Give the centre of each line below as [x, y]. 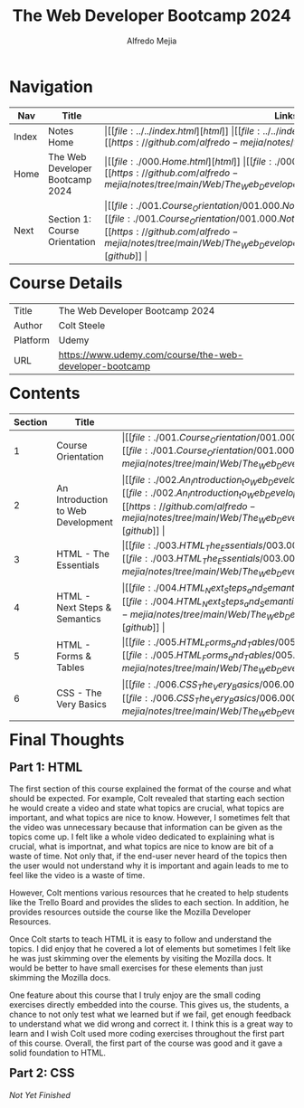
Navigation [51, 86]
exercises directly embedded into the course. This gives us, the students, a [149, 1005]
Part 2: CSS [42, 1073]
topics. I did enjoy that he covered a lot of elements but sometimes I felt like [150, 949]
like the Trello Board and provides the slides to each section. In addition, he [149, 903]
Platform [32, 340]
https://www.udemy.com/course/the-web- [151, 355]
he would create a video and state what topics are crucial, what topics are [147, 808]
